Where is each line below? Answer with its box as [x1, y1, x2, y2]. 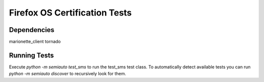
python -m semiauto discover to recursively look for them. [9, 71, 127, 77]
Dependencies [9, 26, 55, 34]
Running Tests [9, 51, 54, 59]
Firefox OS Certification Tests [9, 7, 132, 18]
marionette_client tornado [9, 39, 61, 45]
